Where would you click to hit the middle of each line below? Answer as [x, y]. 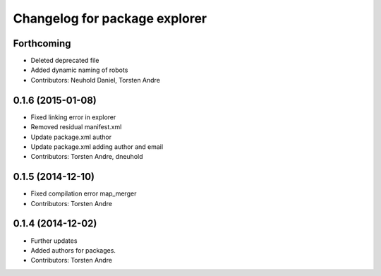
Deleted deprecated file [65, 61]
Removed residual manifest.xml [76, 127]
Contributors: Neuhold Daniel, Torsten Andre [95, 80]
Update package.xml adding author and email [97, 146]
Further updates [54, 241]
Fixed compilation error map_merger [84, 193]
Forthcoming [42, 43]
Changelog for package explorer [110, 18]
